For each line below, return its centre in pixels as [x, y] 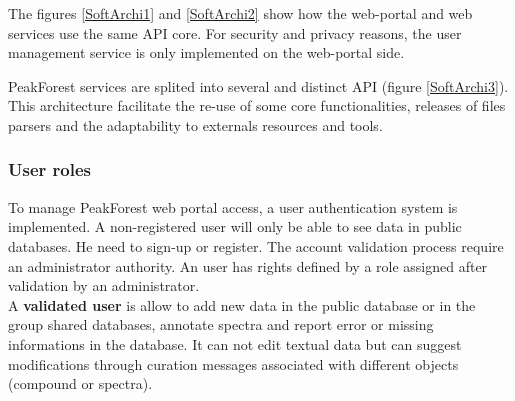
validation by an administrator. [104, 285]
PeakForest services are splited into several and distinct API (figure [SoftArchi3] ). [258, 85]
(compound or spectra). [80, 383]
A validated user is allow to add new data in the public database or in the [242, 304]
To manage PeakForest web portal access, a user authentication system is [233, 206]
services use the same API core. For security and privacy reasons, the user [235, 32]
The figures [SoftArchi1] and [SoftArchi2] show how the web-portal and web [240, 13]
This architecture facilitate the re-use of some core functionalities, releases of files [257, 105]
